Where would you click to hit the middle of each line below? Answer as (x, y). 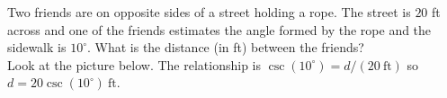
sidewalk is (37, 47)
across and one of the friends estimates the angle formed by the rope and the (219, 29)
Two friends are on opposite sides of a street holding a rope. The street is (209, 12)
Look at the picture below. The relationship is (134, 64)
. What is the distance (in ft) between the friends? (225, 47)
